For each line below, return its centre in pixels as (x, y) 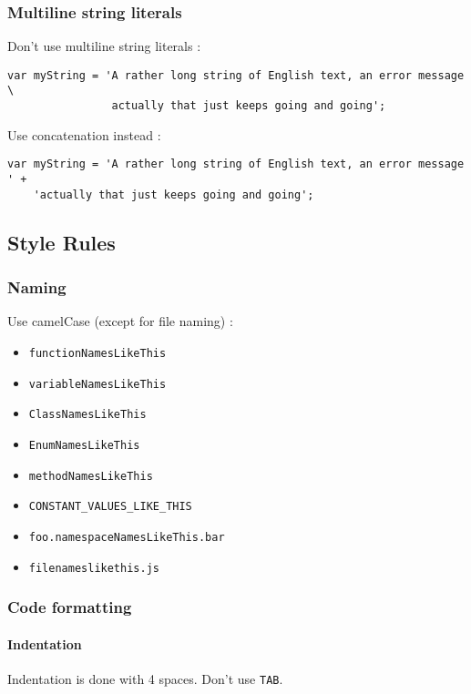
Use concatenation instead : (84, 134)
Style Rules (61, 242)
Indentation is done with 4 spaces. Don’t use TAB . (145, 678)
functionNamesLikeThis (97, 353)
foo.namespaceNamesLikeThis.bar (127, 537)
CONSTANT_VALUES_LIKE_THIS (110, 507)
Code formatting (70, 607)
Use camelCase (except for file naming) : (120, 321)
